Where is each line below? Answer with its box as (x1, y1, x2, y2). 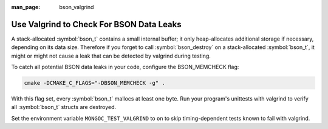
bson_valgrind (59, 4, 94, 10)
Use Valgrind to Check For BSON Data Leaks (11, 19, 182, 30)
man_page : (11, 4, 41, 10)
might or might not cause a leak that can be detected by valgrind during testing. (11, 52, 211, 59)
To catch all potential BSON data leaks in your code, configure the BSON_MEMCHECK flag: (11, 64, 239, 71)
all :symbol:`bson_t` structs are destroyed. (11, 104, 117, 111)
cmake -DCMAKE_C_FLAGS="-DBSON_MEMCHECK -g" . (24, 79, 165, 87)
